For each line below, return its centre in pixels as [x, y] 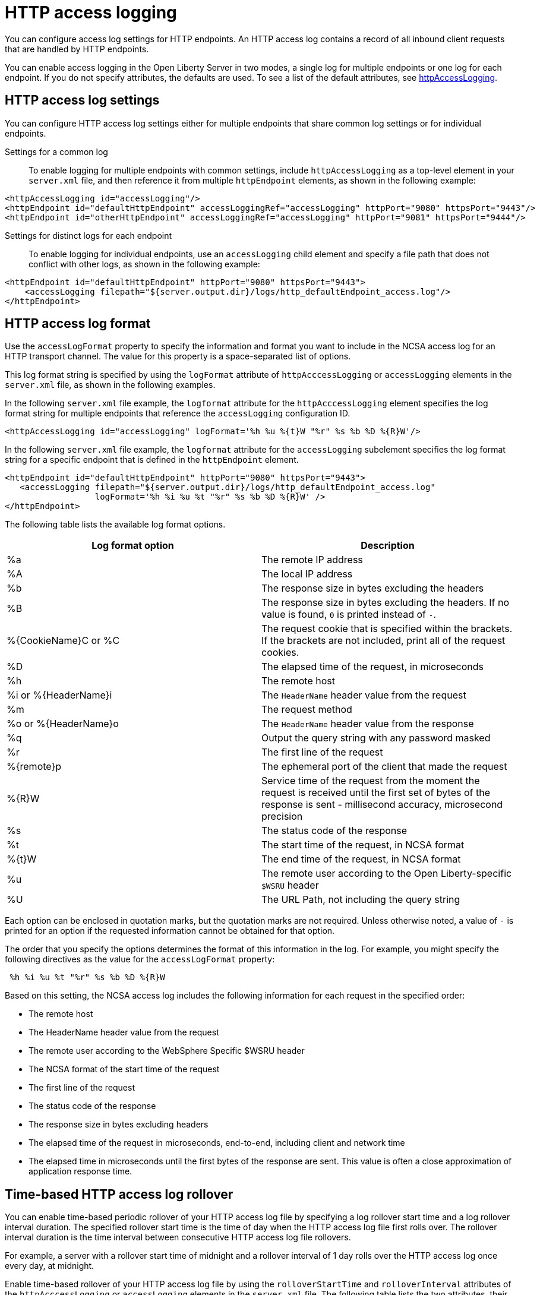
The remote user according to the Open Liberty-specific [387, 874]
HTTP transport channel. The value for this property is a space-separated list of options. [178, 356]
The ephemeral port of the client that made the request [384, 767]
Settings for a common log [56, 151]
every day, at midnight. [50, 1266]
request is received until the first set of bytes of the [376, 793]
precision [282, 817]
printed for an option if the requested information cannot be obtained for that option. [170, 931]
